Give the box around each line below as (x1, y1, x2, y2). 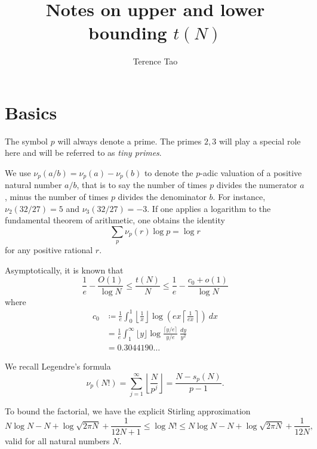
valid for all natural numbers (5, 434, 110, 447)
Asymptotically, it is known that (5, 263, 124, 276)
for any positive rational (5, 244, 93, 256)
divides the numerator (216, 179, 297, 191)
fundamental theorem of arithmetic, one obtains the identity (5, 214, 225, 226)
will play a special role (218, 134, 301, 147)
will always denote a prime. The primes (57, 134, 202, 147)
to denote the (144, 167, 193, 179)
